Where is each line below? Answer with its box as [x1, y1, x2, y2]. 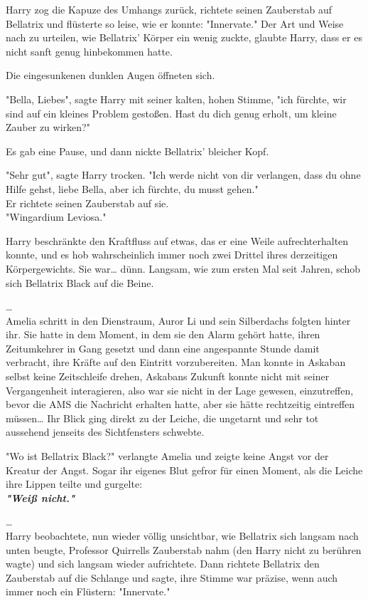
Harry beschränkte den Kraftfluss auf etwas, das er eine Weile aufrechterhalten [6, 233, 349, 248]
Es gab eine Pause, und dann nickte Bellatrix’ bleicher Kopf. [6, 143, 269, 158]
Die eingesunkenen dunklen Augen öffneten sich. [6, 68, 215, 83]
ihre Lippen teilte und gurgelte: [6, 476, 143, 491]
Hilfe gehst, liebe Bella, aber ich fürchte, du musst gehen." [6, 181, 259, 196]
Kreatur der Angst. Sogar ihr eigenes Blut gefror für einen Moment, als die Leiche [6, 462, 363, 477]
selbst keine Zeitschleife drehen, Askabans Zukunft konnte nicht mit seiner [6, 369, 330, 384]
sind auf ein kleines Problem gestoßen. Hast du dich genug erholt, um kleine [6, 105, 337, 120]
